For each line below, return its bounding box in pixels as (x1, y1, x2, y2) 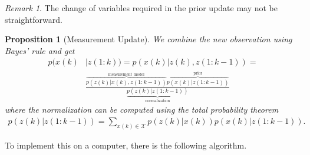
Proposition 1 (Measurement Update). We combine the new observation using (5, 33, 292, 45)
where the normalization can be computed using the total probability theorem (5, 103, 279, 116)
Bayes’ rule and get (5, 44, 75, 56)
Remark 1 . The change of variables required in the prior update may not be (5, 2, 278, 14)
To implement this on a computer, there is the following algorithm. (5, 139, 247, 151)
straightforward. (5, 13, 62, 25)
